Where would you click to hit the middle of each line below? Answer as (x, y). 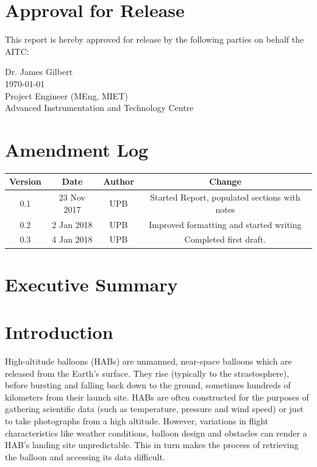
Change (225, 181)
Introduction (59, 332)
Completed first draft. (225, 239)
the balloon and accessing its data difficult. (85, 456)
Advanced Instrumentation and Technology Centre (99, 108)
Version (25, 181)
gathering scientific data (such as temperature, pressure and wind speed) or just (154, 409)
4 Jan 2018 (72, 239)
